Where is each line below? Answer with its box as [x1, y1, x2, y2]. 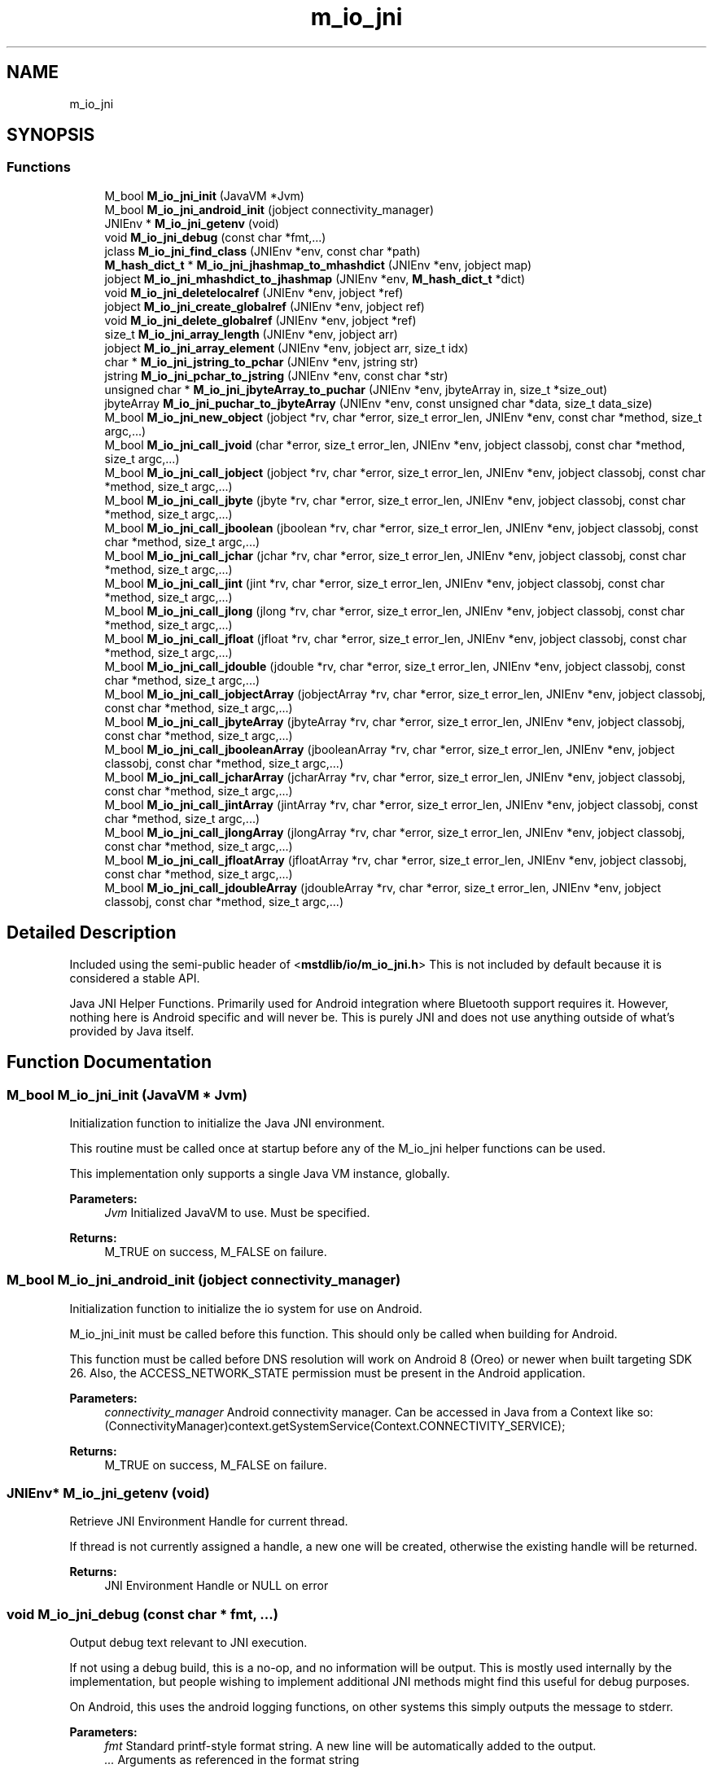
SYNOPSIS [7, 125, 95, 146]
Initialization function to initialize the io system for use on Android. [69, 1301, 422, 1316]
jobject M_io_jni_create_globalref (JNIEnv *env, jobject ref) [104, 299, 425, 313]
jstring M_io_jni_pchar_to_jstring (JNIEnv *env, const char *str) [104, 368, 448, 383]
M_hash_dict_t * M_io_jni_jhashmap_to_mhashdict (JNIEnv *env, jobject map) [104, 257, 532, 272]
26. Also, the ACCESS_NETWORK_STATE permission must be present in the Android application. [69, 1365, 586, 1380]
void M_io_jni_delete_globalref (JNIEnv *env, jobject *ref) [104, 313, 417, 327]
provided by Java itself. [69, 1023, 195, 1038]
